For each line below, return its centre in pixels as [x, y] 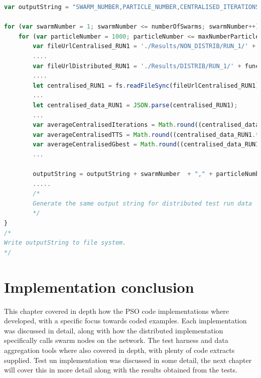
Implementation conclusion [99, 287]
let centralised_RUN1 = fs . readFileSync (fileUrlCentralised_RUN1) [146, 85]
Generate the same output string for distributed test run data [142, 203]
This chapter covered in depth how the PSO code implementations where [117, 311]
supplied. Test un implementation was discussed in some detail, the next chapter [128, 360]
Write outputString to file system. [65, 243]
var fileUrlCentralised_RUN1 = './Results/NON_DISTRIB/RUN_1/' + [144, 46]
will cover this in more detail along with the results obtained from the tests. [121, 370]
